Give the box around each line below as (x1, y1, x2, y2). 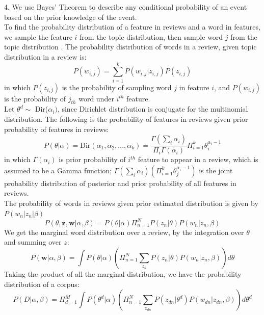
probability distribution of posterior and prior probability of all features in (4, 177, 236, 188)
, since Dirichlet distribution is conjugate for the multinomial (57, 103, 248, 114)
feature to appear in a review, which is (138, 154, 258, 165)
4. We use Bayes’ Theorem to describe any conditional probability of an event (4, 2, 247, 12)
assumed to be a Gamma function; (4, 165, 112, 175)
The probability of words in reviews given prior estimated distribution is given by (4, 198, 258, 208)
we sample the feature (4, 31, 72, 42)
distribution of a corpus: (4, 278, 80, 289)
